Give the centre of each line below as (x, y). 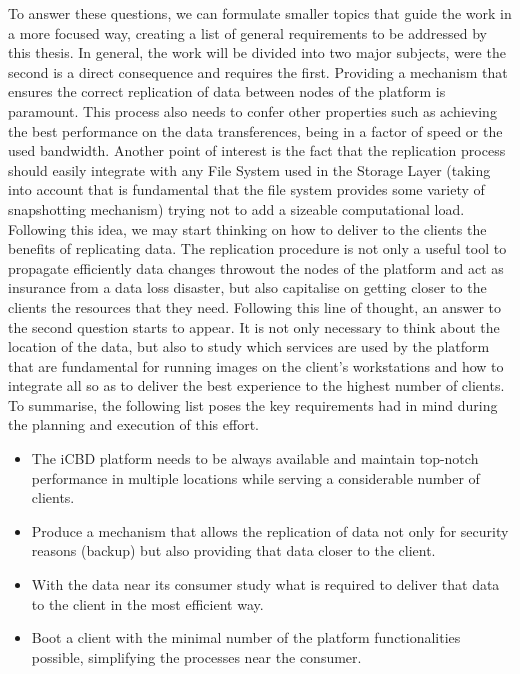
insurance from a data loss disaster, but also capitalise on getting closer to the (247, 287)
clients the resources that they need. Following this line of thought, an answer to (255, 306)
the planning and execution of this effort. (133, 424)
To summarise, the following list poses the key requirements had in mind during (253, 404)
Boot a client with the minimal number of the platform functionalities (246, 637)
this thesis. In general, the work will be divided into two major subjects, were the (257, 52)
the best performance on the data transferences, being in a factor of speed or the (255, 130)
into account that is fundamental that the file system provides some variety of (246, 189)
